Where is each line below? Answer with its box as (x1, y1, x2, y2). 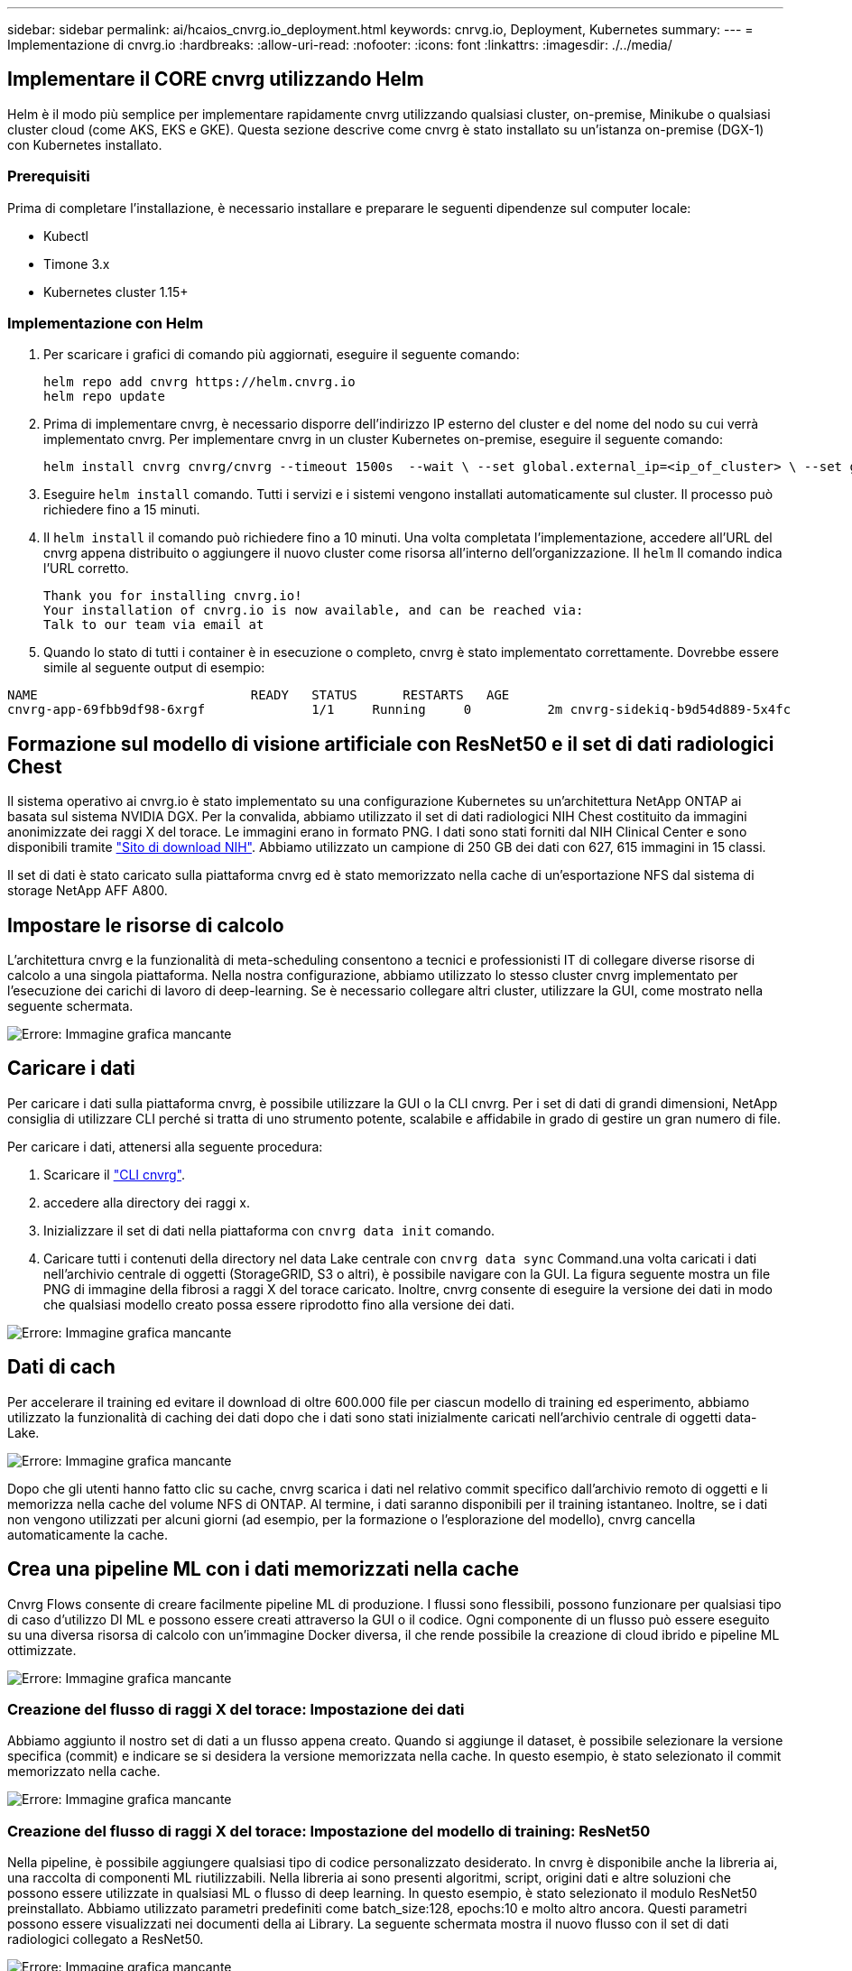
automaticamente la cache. (7, 1526, 168, 1542)
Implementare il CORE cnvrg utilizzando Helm (7, 68, 424, 91)
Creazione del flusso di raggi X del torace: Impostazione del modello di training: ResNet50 (7, 1821, 651, 1840)
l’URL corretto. (43, 560, 129, 577)
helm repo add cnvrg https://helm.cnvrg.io (43, 375, 356, 390)
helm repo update (43, 389, 165, 404)
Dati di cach (7, 1356, 116, 1379)
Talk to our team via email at (43, 617, 264, 633)
